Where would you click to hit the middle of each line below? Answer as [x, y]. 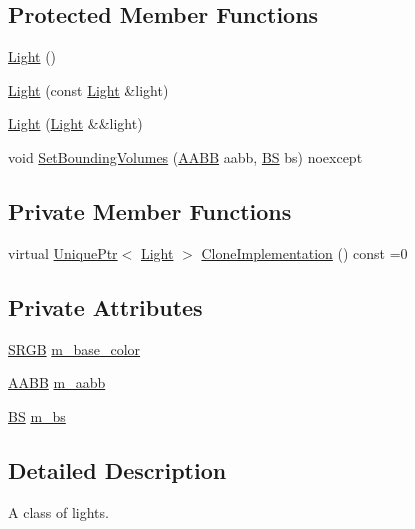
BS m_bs [37, 415]
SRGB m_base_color [74, 348]
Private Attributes [105, 306]
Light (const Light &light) [88, 89]
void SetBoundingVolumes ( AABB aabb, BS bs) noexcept [185, 156]
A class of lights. [58, 511]
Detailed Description [117, 469]
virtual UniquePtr [63, 252]
